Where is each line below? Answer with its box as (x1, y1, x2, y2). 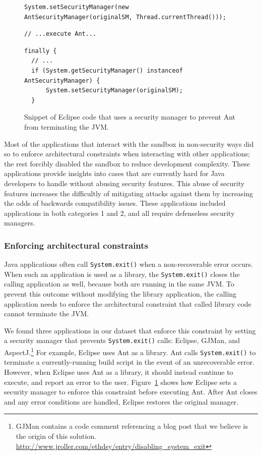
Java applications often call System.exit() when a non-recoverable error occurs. (4, 259, 253, 269)
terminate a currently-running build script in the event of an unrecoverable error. (4, 357, 255, 367)
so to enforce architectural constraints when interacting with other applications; (4, 148, 250, 159)
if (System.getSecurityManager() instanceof (31, 67, 183, 74)
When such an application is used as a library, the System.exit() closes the (4, 268, 240, 279)
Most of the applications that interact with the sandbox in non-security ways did (4, 138, 254, 149)
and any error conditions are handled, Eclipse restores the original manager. (4, 396, 239, 407)
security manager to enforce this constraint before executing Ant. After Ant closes (4, 386, 257, 397)
